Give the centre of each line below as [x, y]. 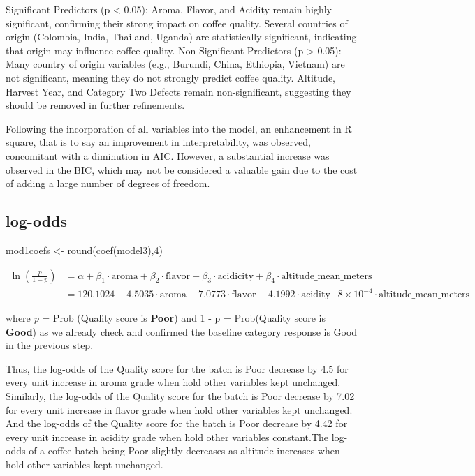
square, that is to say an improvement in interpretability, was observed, [158, 142]
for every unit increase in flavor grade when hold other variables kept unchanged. [179, 409]
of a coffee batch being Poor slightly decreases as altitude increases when [184, 451]
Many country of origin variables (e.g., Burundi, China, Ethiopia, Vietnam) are [175, 64]
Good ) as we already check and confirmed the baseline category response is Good [182, 331]
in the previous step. [50, 345]
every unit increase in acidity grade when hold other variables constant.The [167, 437]
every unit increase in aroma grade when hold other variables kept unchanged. [173, 382]
